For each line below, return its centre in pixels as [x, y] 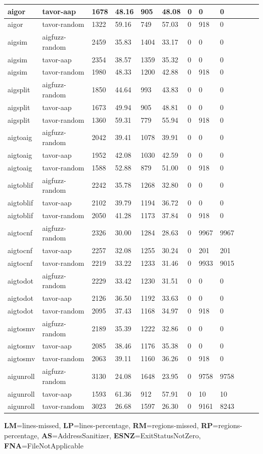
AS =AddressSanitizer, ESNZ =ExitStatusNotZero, [121, 435]
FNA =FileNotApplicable [44, 445]
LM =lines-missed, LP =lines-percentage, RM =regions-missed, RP [108, 425]
